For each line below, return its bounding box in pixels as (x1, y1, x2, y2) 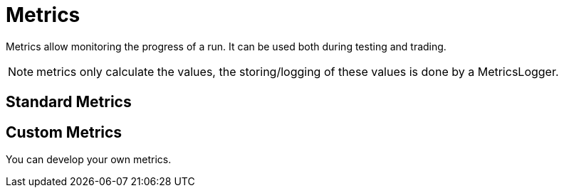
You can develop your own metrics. (6, 153, 172, 166)
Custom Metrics (6, 123, 122, 141)
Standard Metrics (6, 93, 132, 111)
